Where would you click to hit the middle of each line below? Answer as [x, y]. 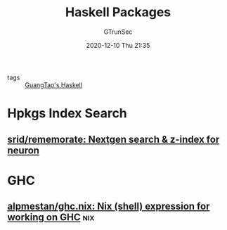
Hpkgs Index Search [67, 114]
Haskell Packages [118, 12]
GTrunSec [118, 32]
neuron [24, 150]
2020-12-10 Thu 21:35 [118, 45]
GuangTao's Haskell [54, 84]
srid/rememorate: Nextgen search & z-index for [113, 139]
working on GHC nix [51, 218]
